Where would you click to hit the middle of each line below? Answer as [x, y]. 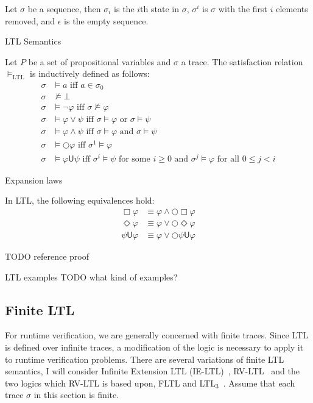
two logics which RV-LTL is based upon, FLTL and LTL [110, 383]
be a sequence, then [64, 9]
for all [228, 159]
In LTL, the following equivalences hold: [80, 200]
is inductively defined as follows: [90, 73]
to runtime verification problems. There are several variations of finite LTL [145, 359]
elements [292, 9]
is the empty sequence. [106, 20]
